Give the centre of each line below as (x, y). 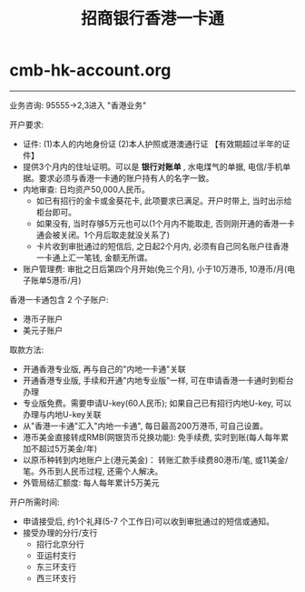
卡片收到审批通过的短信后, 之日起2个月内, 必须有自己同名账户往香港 (162, 246)
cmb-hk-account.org (90, 70)
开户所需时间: (35, 502)
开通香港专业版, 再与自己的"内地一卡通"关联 (104, 368)
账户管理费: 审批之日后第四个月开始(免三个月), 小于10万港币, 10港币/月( (155, 268)
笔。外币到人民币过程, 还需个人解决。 (93, 471)
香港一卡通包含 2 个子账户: (59, 299)
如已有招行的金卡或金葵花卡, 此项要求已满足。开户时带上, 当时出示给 (164, 200)
